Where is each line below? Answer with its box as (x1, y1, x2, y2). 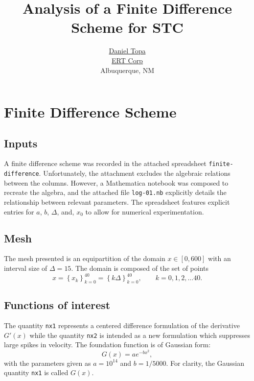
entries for (4, 206, 34, 216)
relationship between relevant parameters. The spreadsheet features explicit (4, 197, 230, 207)
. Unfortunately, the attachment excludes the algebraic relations (39, 168, 231, 178)
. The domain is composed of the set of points (71, 263, 209, 273)
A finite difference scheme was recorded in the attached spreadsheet (4, 158, 207, 168)
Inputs (4, 135, 38, 150)
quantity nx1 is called (4, 367, 69, 378)
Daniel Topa (109, 46, 146, 56)
